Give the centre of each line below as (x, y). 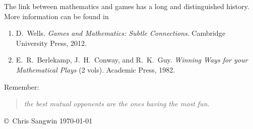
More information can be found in (56, 16)
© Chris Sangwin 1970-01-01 (48, 120)
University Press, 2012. (51, 43)
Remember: (22, 86)
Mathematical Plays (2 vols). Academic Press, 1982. (96, 69)
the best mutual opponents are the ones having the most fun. (117, 104)
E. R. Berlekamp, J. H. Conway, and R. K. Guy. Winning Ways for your (132, 60)
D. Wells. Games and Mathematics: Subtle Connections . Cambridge (120, 33)
